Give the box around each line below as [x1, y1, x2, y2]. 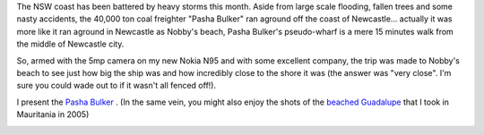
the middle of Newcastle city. [16, 38, 125, 49]
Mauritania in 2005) [16, 109, 90, 120]
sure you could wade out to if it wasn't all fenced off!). [16, 80, 217, 91]
